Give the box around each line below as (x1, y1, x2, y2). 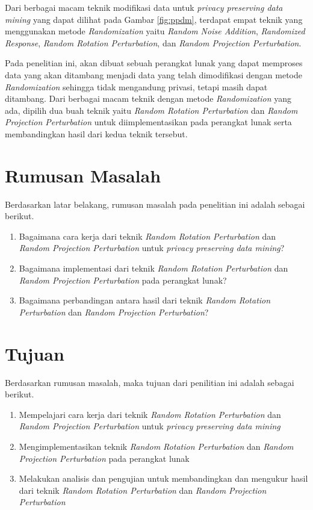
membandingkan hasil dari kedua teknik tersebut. (5, 127, 188, 140)
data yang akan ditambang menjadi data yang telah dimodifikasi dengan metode (5, 68, 303, 81)
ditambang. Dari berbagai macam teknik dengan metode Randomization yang (5, 92, 291, 105)
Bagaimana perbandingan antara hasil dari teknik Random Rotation (19, 294, 271, 306)
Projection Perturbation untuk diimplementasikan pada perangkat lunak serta (5, 116, 292, 128)
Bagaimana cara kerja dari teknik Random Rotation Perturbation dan (19, 229, 276, 242)
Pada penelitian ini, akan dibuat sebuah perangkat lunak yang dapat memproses (5, 57, 303, 69)
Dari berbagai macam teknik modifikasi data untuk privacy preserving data (5, 1, 283, 13)
